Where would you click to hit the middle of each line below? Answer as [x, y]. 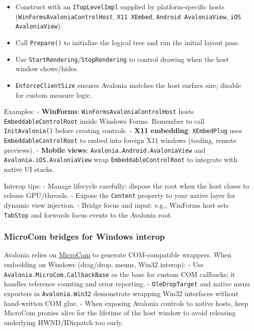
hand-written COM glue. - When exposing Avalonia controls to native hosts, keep [126, 303]
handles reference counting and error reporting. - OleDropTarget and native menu [127, 284]
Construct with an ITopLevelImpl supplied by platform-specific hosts [120, 6]
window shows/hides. [47, 69]
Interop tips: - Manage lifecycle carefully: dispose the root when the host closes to [127, 185]
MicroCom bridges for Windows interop [84, 236]
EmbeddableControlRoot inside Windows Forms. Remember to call [104, 121]
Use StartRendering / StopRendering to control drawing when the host [122, 59]
